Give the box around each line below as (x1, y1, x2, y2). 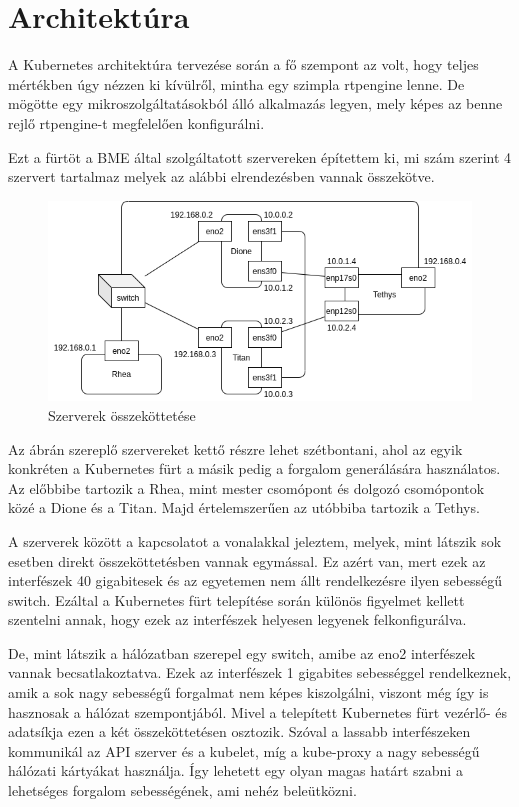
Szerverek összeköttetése (48, 404, 196, 425)
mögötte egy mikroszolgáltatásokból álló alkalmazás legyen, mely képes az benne (8, 93, 503, 114)
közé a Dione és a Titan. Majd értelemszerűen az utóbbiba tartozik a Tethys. (8, 497, 480, 518)
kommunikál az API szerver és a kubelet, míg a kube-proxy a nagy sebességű (8, 740, 480, 761)
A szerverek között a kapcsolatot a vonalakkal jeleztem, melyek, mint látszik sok (8, 530, 502, 551)
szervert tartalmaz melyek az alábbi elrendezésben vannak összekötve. (8, 166, 435, 187)
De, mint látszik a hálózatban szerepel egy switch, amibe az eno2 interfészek (8, 642, 476, 663)
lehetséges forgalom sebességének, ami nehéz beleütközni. (8, 780, 357, 801)
